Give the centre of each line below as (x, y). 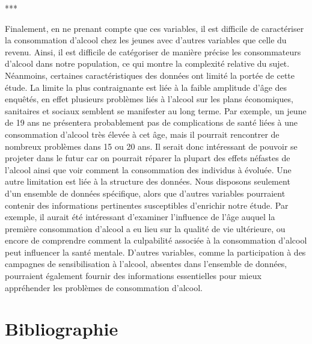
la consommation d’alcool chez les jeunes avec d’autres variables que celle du (146, 40)
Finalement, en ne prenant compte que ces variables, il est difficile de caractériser (154, 28)
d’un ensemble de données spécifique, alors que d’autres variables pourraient (145, 193)
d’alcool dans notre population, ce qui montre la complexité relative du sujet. (147, 63)
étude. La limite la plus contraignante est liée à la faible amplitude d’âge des (146, 87)
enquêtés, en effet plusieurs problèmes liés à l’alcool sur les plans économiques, (149, 99)
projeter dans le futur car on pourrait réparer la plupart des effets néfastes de (148, 158)
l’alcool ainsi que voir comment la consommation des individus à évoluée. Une (148, 169)
